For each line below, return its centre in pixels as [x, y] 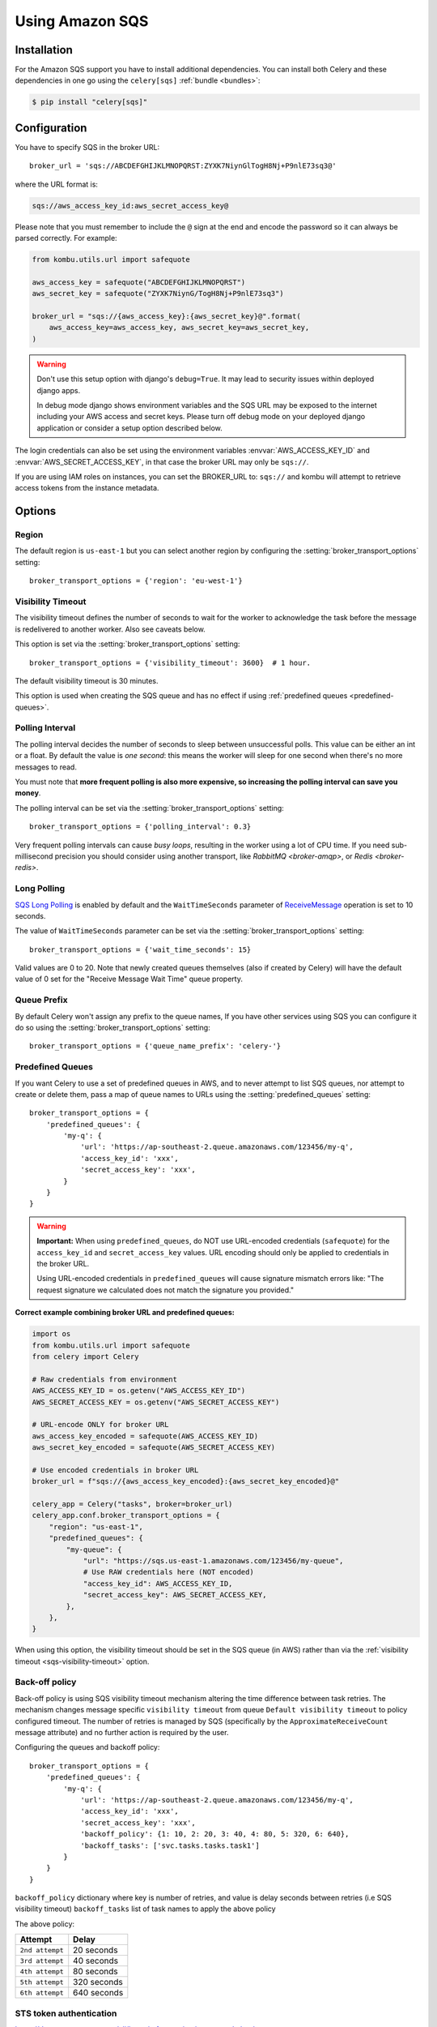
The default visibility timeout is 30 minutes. [87, 680]
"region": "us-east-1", [96, 1527]
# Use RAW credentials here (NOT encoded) [168, 1572]
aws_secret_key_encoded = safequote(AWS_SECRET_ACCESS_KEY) [154, 1448]
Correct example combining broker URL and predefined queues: [125, 1313]
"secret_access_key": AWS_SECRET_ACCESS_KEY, [175, 1595]
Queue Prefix [41, 1000]
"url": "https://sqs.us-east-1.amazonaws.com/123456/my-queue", [213, 1560]
